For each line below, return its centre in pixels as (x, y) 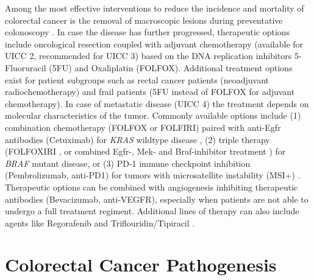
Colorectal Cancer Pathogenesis (141, 264)
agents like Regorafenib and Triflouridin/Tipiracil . (100, 222)
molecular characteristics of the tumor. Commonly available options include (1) (153, 115)
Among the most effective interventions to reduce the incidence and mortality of (155, 8)
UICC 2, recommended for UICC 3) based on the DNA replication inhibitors (148, 56)
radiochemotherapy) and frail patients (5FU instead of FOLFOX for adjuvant (150, 92)
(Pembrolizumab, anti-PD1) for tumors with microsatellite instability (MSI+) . (153, 175)
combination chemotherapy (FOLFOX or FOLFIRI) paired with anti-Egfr (143, 127)
